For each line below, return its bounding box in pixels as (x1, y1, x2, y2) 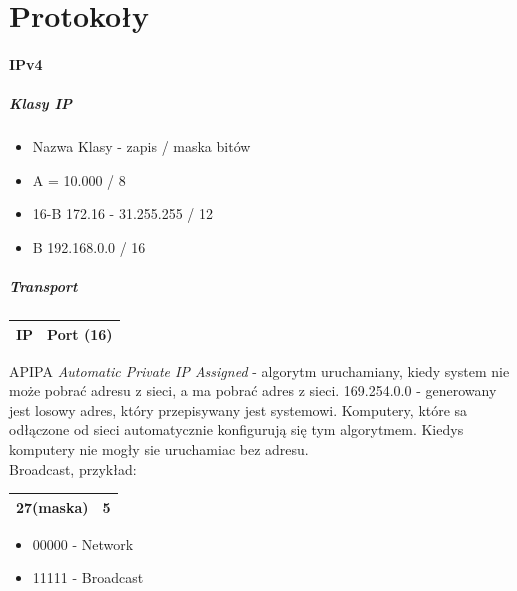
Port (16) (47, 323, 113, 344)
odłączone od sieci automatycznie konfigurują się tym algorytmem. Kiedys (9, 419, 464, 440)
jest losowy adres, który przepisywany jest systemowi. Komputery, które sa (9, 399, 468, 420)
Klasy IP (9, 93, 73, 114)
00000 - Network (32, 533, 134, 554)
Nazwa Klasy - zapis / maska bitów (32, 136, 251, 157)
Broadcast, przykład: (9, 458, 137, 479)
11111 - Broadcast (32, 567, 144, 588)
